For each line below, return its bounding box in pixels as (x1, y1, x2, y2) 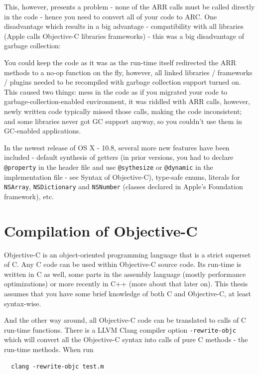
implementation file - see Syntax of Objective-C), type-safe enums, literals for (4, 171, 240, 182)
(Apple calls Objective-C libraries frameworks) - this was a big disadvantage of (4, 30, 245, 41)
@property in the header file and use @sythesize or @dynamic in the (4, 161, 213, 172)
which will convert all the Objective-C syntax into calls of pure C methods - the (4, 334, 248, 345)
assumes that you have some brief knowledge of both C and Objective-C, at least (4, 288, 251, 298)
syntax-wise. (4, 298, 41, 308)
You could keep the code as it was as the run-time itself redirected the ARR (4, 57, 236, 67)
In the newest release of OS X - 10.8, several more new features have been (4, 142, 230, 152)
